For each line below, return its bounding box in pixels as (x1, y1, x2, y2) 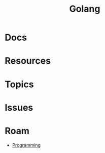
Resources (5, 55, 51, 67)
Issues (5, 101, 33, 113)
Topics (5, 79, 34, 90)
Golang (69, 3, 100, 15)
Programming (12, 142, 41, 148)
